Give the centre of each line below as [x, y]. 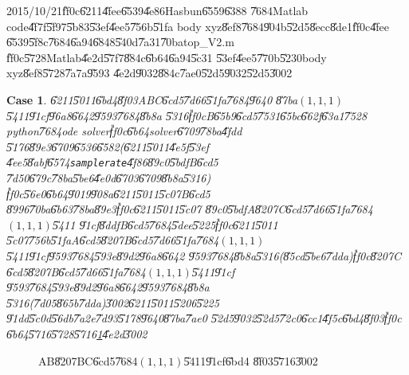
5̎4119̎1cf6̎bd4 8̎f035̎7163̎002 [251, 360]
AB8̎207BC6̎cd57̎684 [88, 360]
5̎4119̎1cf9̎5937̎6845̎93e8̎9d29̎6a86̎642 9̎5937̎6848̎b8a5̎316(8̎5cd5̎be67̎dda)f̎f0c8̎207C [204, 255]
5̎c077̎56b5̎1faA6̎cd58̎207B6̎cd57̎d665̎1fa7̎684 [113, 240]
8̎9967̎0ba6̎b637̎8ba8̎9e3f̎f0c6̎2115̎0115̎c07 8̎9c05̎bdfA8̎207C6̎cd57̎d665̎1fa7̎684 [190, 209]
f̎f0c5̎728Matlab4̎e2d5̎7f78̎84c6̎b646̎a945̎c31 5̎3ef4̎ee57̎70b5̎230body [167, 57]
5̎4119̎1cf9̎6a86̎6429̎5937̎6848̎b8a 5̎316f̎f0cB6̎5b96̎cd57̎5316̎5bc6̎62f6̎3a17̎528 [187, 115]
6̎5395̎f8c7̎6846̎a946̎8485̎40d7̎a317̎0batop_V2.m [120, 42]
